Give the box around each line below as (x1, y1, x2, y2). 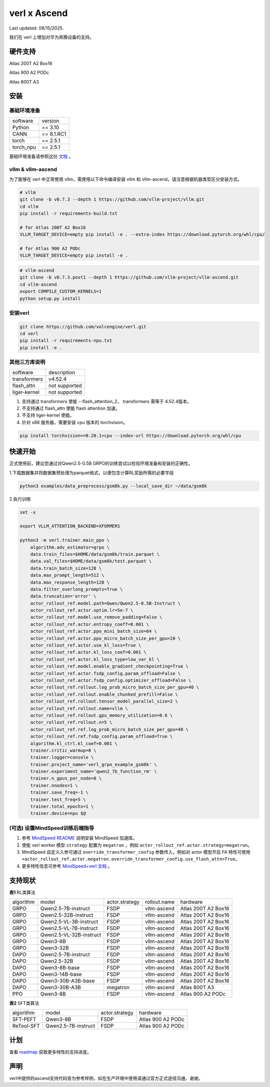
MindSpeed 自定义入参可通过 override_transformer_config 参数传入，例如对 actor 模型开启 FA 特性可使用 (21, 849, 251, 855)
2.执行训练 (9, 496, 31, 502)
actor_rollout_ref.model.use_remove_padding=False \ (30, 614, 162, 620)
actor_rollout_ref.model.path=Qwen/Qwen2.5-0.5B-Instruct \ (30, 600, 181, 606)
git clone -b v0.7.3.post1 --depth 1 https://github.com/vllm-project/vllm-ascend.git (19, 274, 239, 280)
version (41, 117, 59, 124)
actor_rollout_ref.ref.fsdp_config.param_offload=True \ (30, 734, 173, 740)
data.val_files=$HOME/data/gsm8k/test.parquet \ (30, 558, 152, 564)
